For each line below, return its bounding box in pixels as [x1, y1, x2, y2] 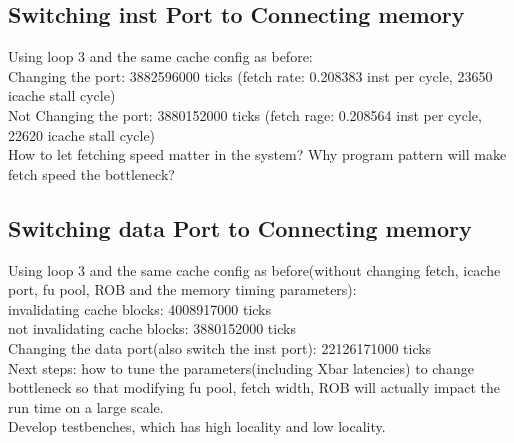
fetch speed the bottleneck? [8, 163, 175, 184]
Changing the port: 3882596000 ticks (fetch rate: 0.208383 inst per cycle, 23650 [8, 65, 493, 86]
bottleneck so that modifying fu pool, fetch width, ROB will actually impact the [8, 377, 501, 398]
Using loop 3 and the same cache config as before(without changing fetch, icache [8, 259, 501, 280]
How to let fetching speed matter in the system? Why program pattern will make [8, 144, 507, 165]
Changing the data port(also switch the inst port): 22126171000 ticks [8, 337, 432, 358]
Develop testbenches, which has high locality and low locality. [8, 416, 386, 437]
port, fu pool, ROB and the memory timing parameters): [8, 279, 357, 300]
